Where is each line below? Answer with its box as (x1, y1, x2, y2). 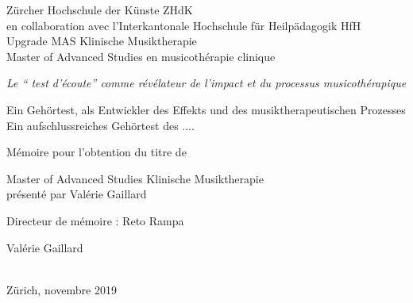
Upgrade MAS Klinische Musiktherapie (6, 33, 197, 49)
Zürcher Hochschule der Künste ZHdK (6, 2, 193, 17)
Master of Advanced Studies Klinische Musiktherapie (6, 170, 264, 186)
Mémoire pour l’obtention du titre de (6, 144, 187, 160)
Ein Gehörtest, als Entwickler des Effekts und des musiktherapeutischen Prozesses (6, 101, 406, 117)
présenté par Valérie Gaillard (6, 186, 147, 202)
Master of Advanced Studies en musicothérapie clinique (6, 48, 276, 64)
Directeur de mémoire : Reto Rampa (6, 212, 184, 228)
